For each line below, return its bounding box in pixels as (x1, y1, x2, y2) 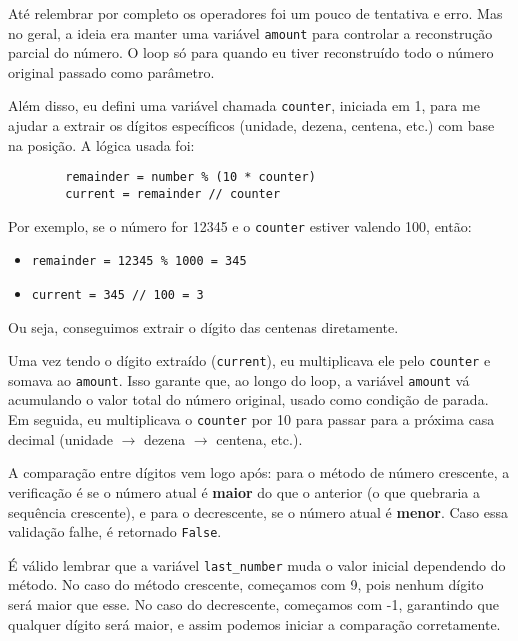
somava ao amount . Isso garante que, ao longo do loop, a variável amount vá (8, 369, 470, 390)
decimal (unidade (8, 428, 114, 449)
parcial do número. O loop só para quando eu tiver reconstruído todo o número (8, 42, 494, 63)
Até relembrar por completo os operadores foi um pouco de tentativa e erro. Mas (8, 3, 503, 23)
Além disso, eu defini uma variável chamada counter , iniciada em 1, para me (8, 95, 480, 116)
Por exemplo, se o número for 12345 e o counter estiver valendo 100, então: (8, 215, 472, 236)
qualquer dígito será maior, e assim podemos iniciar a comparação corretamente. (8, 613, 501, 634)
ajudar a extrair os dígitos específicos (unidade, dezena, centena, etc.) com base (8, 115, 495, 136)
